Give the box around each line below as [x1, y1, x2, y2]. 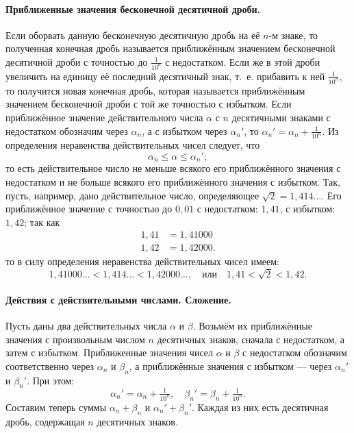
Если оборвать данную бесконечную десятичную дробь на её [5, 27, 260, 42]
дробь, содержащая [5, 414, 85, 428]
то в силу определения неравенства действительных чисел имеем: [5, 254, 279, 269]
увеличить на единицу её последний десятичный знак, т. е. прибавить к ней [5, 69, 325, 83]
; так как [24, 214, 60, 229]
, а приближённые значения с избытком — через [129, 358, 332, 373]
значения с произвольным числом [5, 332, 145, 346]
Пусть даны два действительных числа [5, 319, 167, 333]
